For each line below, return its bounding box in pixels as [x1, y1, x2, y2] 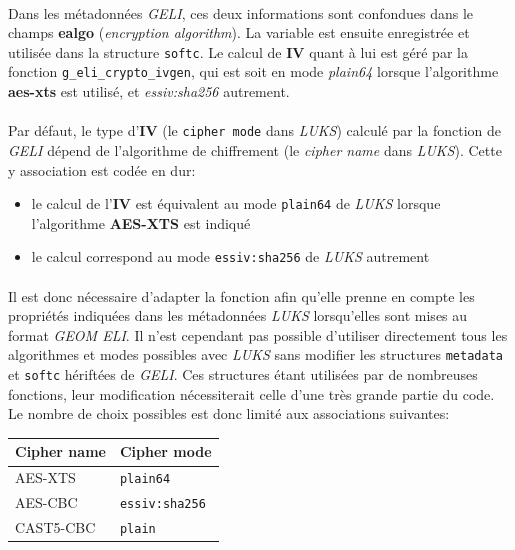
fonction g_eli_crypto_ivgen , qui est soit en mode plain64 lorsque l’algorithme [8, 61, 499, 82]
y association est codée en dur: [8, 159, 196, 180]
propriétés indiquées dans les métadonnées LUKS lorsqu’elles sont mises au [8, 305, 468, 326]
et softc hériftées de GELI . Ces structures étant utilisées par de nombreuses [8, 364, 478, 385]
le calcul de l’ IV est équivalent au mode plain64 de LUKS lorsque [31, 193, 441, 214]
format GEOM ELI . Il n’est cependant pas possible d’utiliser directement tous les [8, 324, 508, 345]
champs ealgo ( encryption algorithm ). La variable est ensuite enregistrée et [8, 22, 470, 43]
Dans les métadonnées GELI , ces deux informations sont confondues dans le [8, 2, 474, 23]
